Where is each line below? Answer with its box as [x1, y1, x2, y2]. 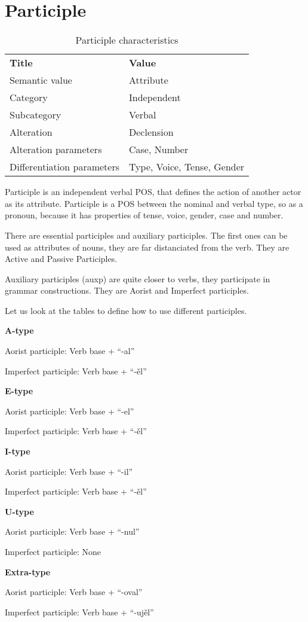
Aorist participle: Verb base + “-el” [5, 404, 134, 417]
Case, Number [129, 142, 189, 157]
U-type [5, 505, 34, 517]
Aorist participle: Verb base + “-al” [5, 344, 135, 357]
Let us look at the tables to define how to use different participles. [5, 304, 247, 316]
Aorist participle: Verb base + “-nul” [5, 525, 140, 538]
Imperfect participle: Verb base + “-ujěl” [5, 605, 154, 618]
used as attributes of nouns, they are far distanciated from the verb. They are [5, 240, 289, 253]
